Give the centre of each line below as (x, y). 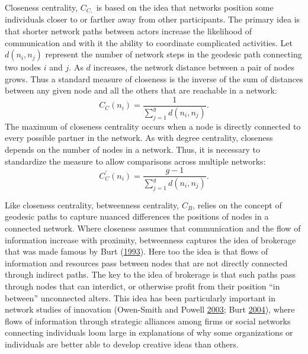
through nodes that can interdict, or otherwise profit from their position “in (142, 286)
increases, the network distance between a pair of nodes (194, 67)
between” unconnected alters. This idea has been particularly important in (140, 297)
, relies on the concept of (237, 205)
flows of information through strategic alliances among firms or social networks (148, 321)
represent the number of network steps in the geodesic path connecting (174, 54)
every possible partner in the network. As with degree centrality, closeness (139, 138)
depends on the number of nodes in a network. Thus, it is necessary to (133, 149)
